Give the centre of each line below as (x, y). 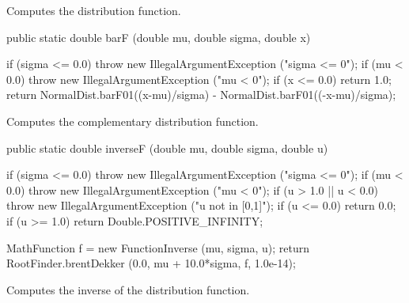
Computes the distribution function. (94, 10)
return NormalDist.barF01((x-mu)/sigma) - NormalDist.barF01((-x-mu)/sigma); (201, 95)
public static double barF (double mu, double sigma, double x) (159, 37)
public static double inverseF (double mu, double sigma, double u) (167, 148)
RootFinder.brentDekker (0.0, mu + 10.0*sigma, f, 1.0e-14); (151, 263)
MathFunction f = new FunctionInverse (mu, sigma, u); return (158, 247)
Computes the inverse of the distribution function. (128, 289)
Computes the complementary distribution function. (133, 121)
